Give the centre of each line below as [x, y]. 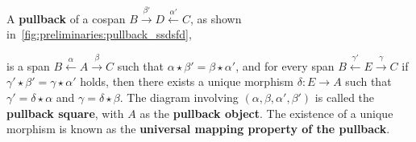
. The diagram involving [179, 97]
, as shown [216, 18]
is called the [345, 97]
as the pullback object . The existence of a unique [266, 113]
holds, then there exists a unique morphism [187, 81]
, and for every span [285, 65]
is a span [28, 65]
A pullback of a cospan [66, 18]
